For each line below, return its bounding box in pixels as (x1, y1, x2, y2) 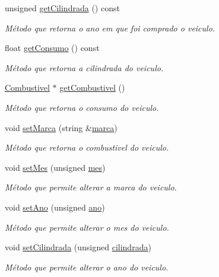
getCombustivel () (59, 81, 125, 94)
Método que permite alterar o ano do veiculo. (5, 260, 169, 273)
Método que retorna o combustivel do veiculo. (5, 141, 169, 154)
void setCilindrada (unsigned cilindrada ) (5, 241, 151, 253)
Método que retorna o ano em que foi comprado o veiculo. (5, 21, 215, 34)
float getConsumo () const (5, 42, 100, 54)
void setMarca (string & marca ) (5, 121, 118, 133)
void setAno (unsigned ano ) (5, 200, 105, 213)
